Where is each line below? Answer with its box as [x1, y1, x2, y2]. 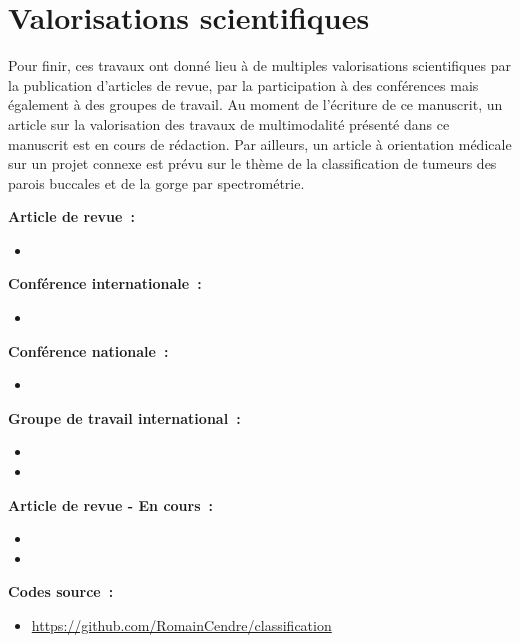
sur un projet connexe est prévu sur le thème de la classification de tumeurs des [8, 153, 497, 174]
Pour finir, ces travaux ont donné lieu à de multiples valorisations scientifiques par [8, 55, 511, 76]
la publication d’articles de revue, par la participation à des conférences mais [8, 74, 479, 95]
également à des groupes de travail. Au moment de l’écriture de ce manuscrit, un [8, 94, 503, 115]
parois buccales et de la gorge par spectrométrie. [8, 172, 305, 193]
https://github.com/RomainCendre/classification [31, 615, 332, 635]
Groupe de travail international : [8, 407, 241, 428]
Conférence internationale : [8, 273, 202, 294]
